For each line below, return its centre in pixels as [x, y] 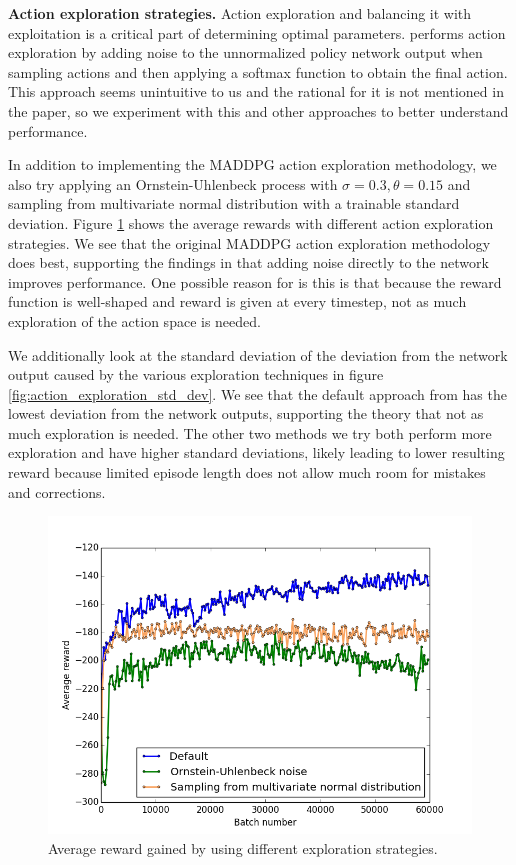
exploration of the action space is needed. [134, 320]
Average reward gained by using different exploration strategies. [243, 847]
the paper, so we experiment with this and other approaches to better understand [258, 110]
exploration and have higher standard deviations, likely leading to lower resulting [256, 452]
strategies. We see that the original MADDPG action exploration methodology [249, 242]
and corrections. [57, 491]
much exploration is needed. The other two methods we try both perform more [250, 432]
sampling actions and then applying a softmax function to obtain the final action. [258, 71]
